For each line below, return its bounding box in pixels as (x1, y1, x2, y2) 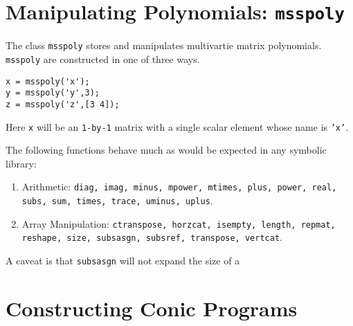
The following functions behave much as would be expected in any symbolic (6, 143, 327, 157)
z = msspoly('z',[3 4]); (6, 99, 120, 109)
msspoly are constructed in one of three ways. (6, 51, 200, 66)
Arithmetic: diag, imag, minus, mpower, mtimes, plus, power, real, (21, 179, 337, 194)
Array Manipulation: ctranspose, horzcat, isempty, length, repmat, (21, 216, 336, 230)
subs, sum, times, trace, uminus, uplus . (21, 193, 213, 208)
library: (6, 156, 37, 170)
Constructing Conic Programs (6, 293, 298, 322)
